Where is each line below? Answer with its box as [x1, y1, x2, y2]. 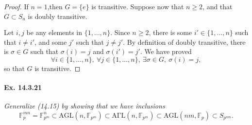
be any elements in [26, 27, 82, 37]
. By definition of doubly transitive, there [123, 36, 246, 47]
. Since [110, 27, 130, 37]
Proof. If [4, 1, 29, 11]
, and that [202, 1, 233, 11]
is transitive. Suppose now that [91, 1, 184, 11]
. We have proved [140, 46, 192, 56]
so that [4, 63, 25, 73]
